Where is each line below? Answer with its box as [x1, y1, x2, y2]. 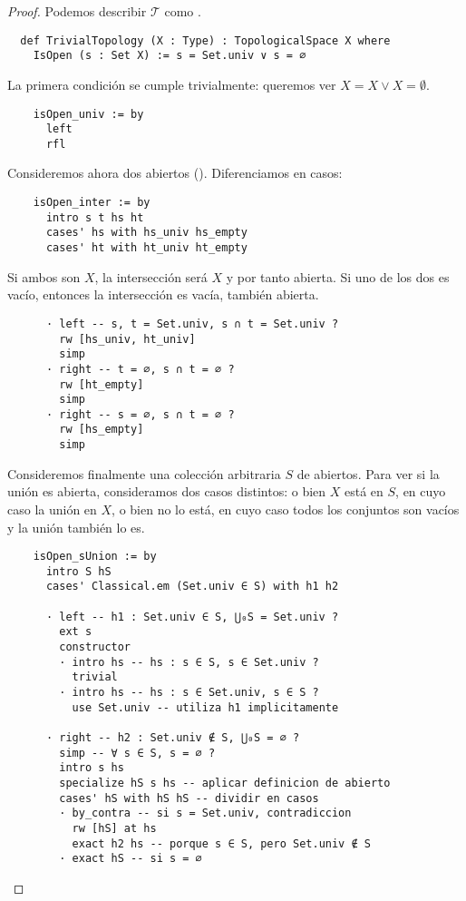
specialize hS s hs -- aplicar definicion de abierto [59, 777, 391, 789]
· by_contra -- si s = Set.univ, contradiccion [59, 807, 352, 820]
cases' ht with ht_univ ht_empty [45, 241, 248, 255]
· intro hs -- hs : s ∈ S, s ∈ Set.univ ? [59, 655, 319, 669]
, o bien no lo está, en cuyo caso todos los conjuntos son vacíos [112, 499, 460, 518]
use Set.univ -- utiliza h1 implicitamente [72, 700, 339, 714]
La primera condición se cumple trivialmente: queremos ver [7, 74, 336, 93]
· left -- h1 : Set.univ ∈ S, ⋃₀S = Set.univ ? [45, 610, 339, 623]
